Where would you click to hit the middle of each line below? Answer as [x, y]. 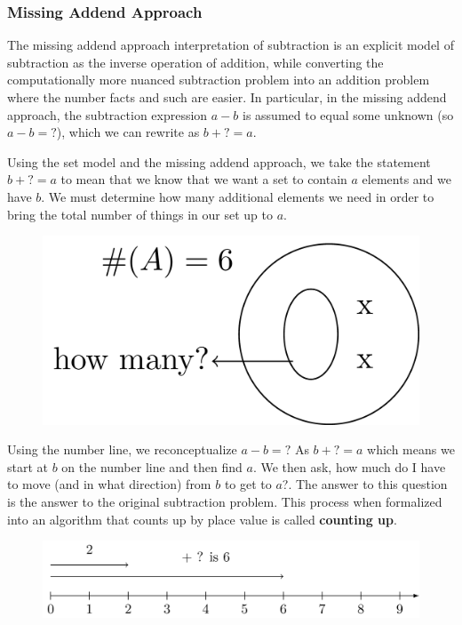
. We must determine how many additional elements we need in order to [238, 196]
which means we [411, 449]
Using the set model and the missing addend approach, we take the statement [219, 161]
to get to [248, 484]
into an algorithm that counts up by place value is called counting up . [202, 519]
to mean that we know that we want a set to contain [204, 179]
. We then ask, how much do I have [349, 466]
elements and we [406, 179]
